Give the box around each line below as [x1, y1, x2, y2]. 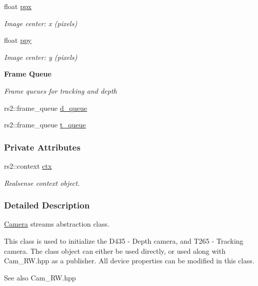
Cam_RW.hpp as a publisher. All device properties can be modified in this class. [4, 255, 254, 266]
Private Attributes [4, 140, 81, 153]
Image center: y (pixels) [4, 51, 78, 62]
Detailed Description [4, 199, 90, 211]
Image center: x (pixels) [4, 18, 77, 28]
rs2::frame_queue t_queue [4, 119, 86, 130]
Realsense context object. [4, 177, 80, 188]
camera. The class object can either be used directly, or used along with [4, 245, 226, 256]
